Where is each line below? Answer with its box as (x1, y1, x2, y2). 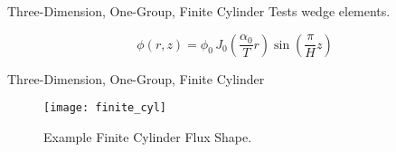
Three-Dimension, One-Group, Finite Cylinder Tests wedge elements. (7, 2, 391, 20)
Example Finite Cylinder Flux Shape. (43, 127, 252, 146)
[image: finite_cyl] (43, 101, 167, 115)
